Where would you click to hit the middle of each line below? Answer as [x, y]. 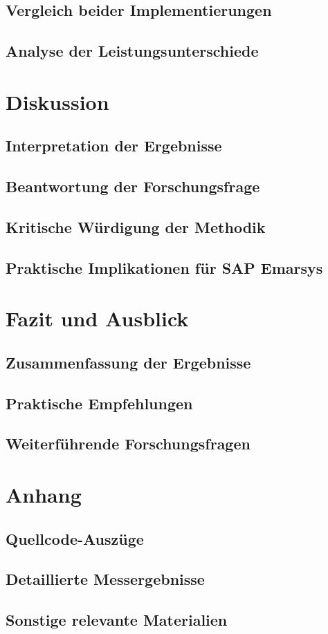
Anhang [44, 494]
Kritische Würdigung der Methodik [136, 226]
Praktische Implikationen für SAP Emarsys [164, 267]
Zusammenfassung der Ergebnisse [128, 362]
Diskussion [57, 101]
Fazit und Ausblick [97, 318]
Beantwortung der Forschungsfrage [133, 186]
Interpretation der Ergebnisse [114, 146]
